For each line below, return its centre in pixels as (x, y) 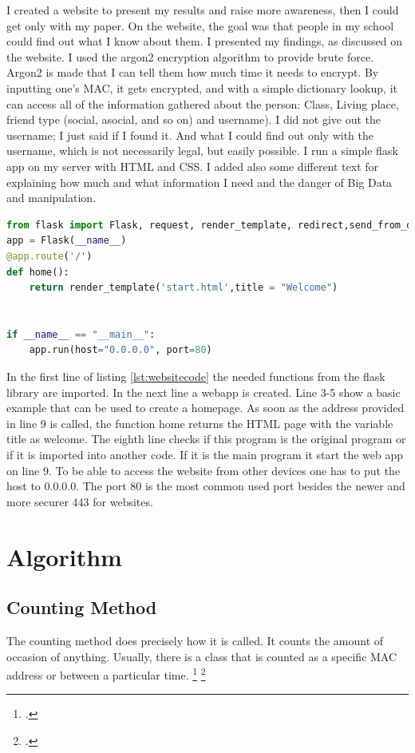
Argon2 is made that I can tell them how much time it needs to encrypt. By (193, 72)
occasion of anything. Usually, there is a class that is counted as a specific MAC (202, 656)
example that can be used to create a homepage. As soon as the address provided (206, 408)
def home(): (38, 272)
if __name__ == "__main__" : (81, 334)
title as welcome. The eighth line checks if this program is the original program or (206, 439)
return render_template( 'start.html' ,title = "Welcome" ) (184, 288)
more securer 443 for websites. (80, 501)
